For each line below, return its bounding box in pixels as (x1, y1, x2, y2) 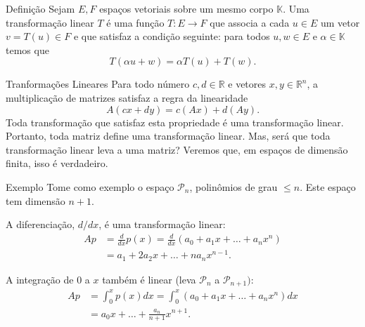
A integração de (6, 272, 74, 286)
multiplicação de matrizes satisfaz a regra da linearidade (6, 90, 248, 105)
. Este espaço (300, 179, 356, 194)
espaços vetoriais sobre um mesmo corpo (99, 1, 274, 15)
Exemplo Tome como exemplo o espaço (6, 179, 174, 194)
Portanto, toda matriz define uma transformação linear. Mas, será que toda (6, 128, 331, 143)
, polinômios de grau (189, 179, 278, 194)
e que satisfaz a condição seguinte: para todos (73, 29, 270, 44)
